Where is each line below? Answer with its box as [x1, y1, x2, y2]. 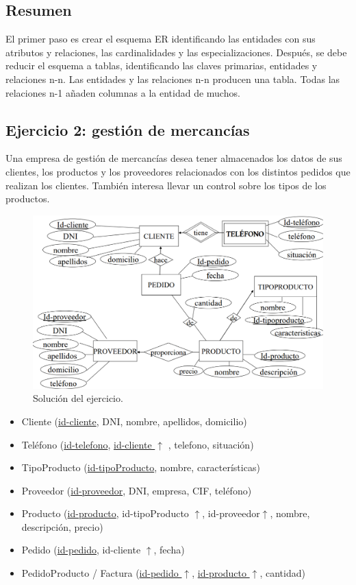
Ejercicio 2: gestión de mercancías [5, 119, 250, 140]
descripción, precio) [21, 519, 103, 534]
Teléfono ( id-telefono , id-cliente [21, 437, 152, 451]
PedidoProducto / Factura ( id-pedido [21, 566, 179, 580]
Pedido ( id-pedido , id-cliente [21, 542, 141, 557]
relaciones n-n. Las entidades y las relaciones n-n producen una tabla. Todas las [5, 71, 340, 86]
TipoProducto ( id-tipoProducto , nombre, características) [21, 460, 260, 475]
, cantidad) [259, 566, 305, 580]
